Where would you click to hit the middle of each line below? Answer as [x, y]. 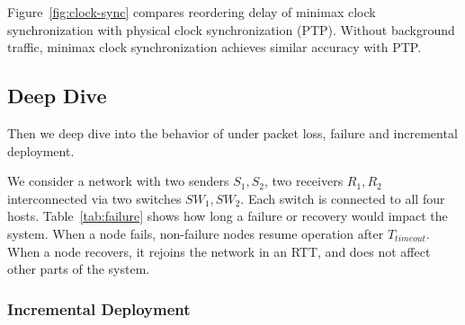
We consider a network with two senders [118, 181]
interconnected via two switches [94, 198]
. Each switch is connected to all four [343, 198]
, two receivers [304, 181]
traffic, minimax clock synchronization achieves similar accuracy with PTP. [215, 47]
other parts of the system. [79, 269]
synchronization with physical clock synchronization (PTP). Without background [231, 29]
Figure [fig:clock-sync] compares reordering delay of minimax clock [192, 12]
